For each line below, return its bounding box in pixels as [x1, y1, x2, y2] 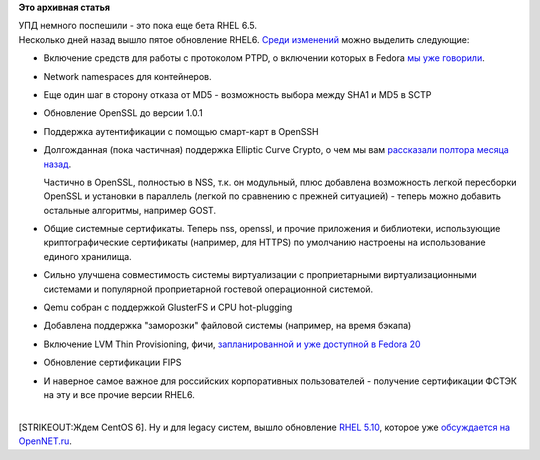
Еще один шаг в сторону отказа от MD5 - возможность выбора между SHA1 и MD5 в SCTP [43, 88, 432, 100]
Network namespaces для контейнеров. [43, 70, 212, 82]
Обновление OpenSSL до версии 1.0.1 [43, 107, 204, 119]
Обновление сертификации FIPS [43, 356, 182, 369]
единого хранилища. [43, 250, 132, 262]
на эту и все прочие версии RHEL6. [43, 388, 195, 400]
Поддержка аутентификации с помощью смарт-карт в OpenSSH [43, 125, 319, 137]
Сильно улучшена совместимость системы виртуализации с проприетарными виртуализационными [43, 269, 477, 281]
